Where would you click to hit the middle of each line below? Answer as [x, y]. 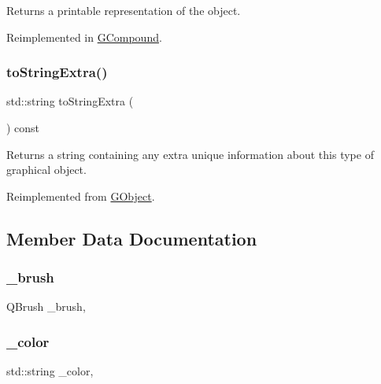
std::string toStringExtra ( [70, 101]
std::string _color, [50, 371]
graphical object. [46, 170]
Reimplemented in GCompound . [84, 37]
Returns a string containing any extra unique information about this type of [190, 154]
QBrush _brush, [46, 306]
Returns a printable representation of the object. [124, 10]
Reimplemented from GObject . [81, 196]
